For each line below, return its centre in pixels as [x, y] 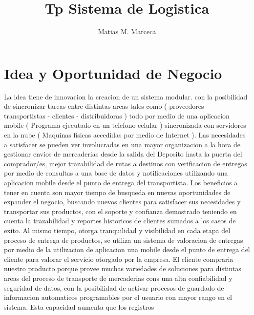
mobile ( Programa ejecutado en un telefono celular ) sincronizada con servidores [125, 125]
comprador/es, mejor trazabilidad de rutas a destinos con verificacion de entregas [126, 163]
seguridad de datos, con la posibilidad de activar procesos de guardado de [114, 287]
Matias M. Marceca [127, 31]
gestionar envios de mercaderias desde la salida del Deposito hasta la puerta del [123, 154]
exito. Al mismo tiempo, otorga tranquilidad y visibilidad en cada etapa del [117, 230]
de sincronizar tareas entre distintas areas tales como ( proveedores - [106, 106]
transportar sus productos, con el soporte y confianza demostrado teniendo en [120, 211]
